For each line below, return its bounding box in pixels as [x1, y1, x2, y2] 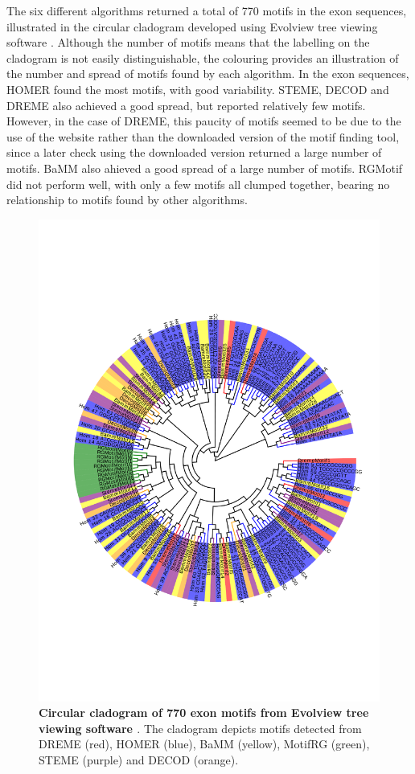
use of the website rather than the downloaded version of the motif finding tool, [6, 128, 400, 145]
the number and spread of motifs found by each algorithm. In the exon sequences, [6, 65, 409, 82]
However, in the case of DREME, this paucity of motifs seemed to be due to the [6, 113, 401, 129]
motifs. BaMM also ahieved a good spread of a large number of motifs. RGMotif [6, 159, 403, 176]
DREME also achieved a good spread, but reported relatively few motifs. [6, 96, 366, 113]
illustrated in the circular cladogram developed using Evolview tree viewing [6, 18, 378, 35]
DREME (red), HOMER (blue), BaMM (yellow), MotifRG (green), [39, 735, 370, 752]
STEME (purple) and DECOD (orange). [39, 751, 239, 768]
